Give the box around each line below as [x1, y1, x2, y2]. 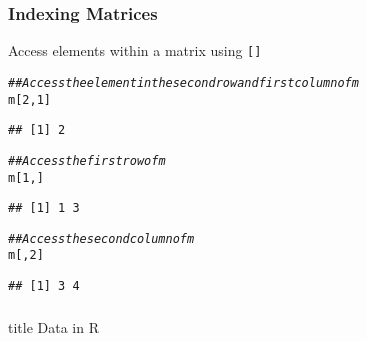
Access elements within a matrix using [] [8, 40, 262, 61]
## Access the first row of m [8, 153, 166, 168]
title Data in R [8, 316, 100, 337]
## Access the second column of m [8, 231, 195, 246]
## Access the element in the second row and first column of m [8, 75, 359, 90]
